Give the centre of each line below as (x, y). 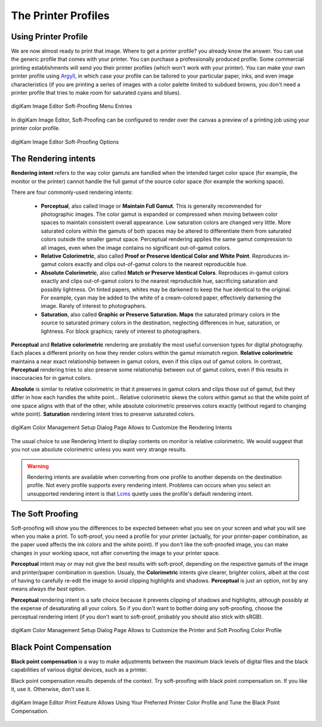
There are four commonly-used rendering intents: (72, 192)
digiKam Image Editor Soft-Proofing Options (65, 142)
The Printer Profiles (60, 16)
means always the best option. (49, 589)
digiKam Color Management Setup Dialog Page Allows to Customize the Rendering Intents (122, 428)
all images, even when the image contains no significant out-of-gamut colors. (136, 248)
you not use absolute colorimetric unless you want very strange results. (99, 450)
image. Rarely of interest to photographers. (94, 306)
